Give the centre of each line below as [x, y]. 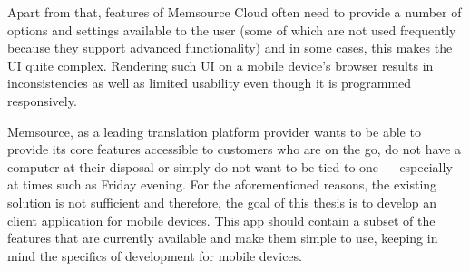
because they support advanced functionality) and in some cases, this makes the [230, 48]
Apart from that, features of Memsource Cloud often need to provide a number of [235, 12]
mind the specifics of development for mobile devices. [155, 255]
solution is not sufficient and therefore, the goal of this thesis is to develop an [222, 202]
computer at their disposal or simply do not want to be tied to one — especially [230, 166]
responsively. [42, 100]
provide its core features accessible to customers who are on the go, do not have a [234, 149]
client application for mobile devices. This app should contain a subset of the [221, 220]
